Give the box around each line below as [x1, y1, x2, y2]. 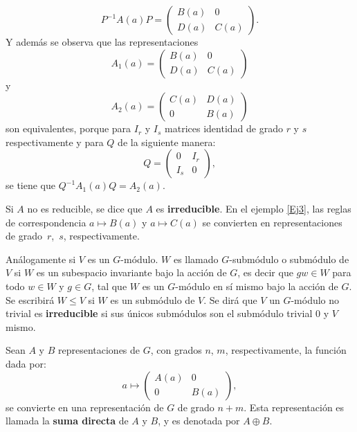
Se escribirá [6, 292, 55, 307]
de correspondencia [6, 215, 86, 229]
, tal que [91, 278, 127, 293]
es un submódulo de [110, 292, 195, 307]
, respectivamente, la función [225, 343, 347, 357]
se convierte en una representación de [6, 399, 164, 414]
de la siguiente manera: [118, 134, 216, 149]
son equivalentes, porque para [6, 121, 131, 136]
